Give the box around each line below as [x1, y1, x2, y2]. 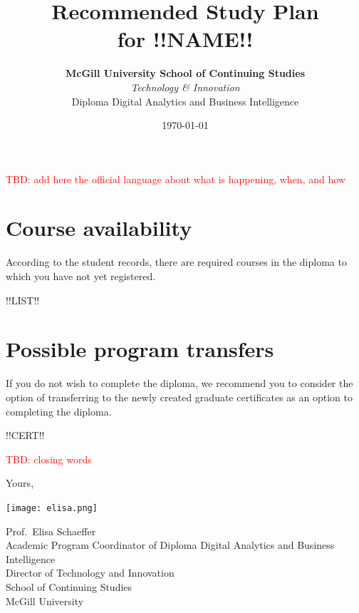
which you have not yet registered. [6, 269, 156, 283]
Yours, [6, 475, 34, 490]
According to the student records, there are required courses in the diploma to [6, 254, 347, 269]
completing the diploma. [6, 403, 112, 418]
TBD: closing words [6, 451, 92, 466]
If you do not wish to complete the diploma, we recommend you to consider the [6, 376, 353, 391]
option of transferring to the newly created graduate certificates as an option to [6, 389, 353, 404]
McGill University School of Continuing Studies [66, 66, 305, 81]
